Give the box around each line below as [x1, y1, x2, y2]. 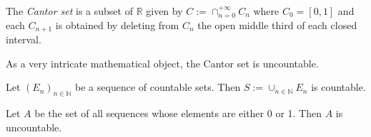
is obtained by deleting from [55, 17, 179, 32]
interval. [6, 32, 41, 47]
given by [146, 4, 183, 18]
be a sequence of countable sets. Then [75, 80, 241, 94]
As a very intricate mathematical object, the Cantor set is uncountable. [6, 55, 319, 70]
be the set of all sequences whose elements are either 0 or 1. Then [34, 106, 322, 121]
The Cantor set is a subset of [6, 4, 133, 18]
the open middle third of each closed [197, 17, 357, 32]
